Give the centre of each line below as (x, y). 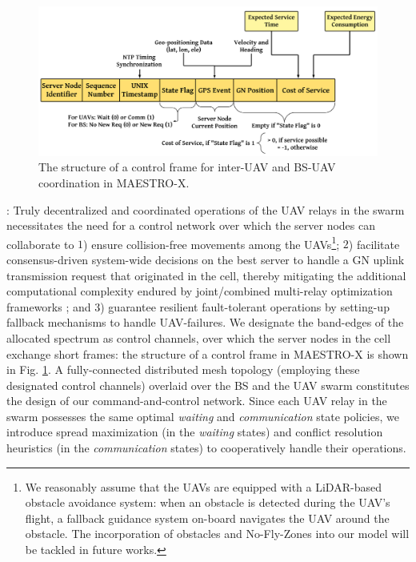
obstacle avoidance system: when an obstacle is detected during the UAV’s (208, 502)
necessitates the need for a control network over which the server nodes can (191, 225)
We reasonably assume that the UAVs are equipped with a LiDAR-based (203, 486)
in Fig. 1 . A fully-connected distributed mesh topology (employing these (183, 369)
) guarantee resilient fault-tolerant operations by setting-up (245, 306)
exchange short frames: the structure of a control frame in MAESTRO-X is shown (208, 353)
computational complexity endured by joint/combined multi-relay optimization (200, 291)
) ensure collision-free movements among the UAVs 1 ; (212, 243)
